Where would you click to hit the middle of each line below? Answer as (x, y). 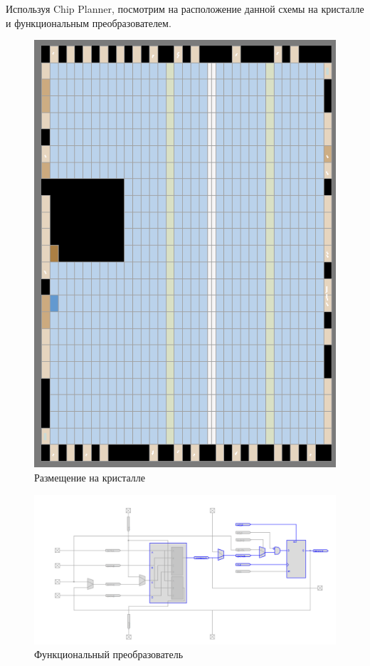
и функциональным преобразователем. (89, 22)
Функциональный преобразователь (109, 654)
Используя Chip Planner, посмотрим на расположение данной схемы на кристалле (185, 9)
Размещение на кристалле (90, 477)
